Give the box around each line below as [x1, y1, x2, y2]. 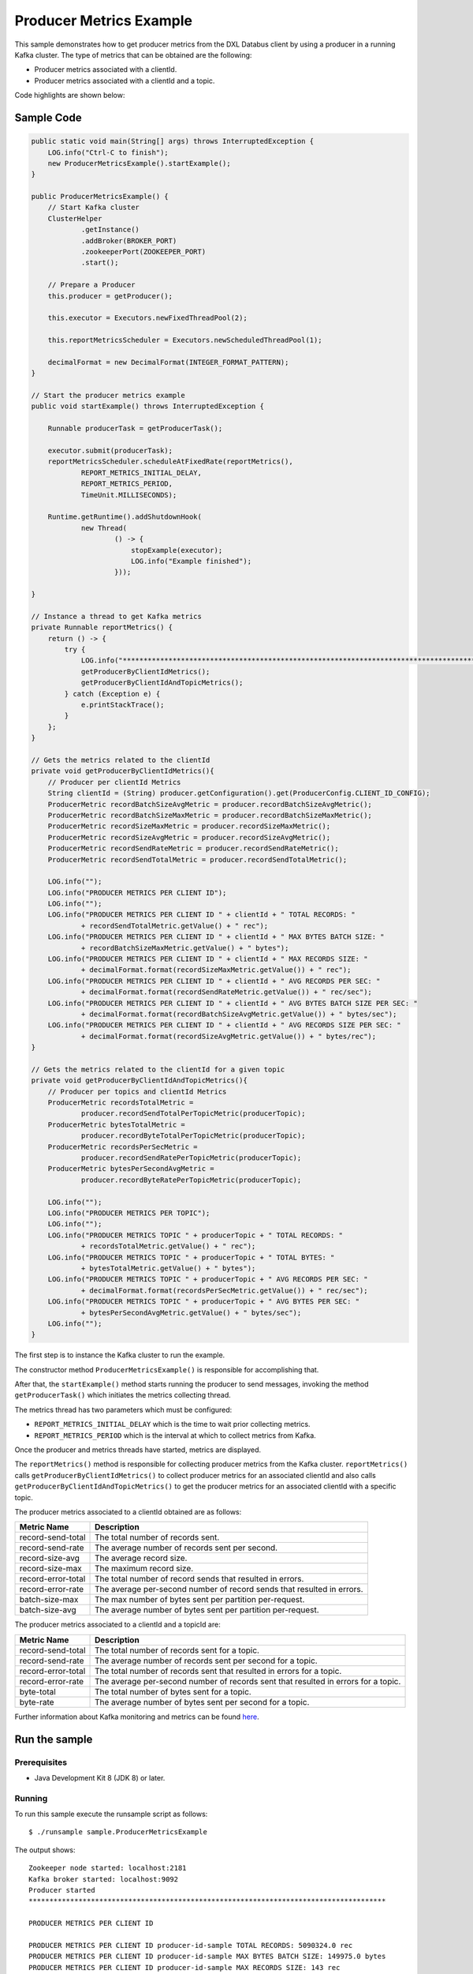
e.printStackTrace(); [80, 700, 165, 710]
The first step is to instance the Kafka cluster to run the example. [14, 1350, 225, 1360]
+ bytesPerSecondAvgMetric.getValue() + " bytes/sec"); [80, 1308, 302, 1317]
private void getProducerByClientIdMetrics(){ [31, 767, 214, 775]
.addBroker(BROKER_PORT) [80, 236, 177, 245]
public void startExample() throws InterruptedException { [31, 402, 264, 411]
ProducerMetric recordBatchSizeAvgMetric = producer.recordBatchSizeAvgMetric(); [47, 800, 372, 809]
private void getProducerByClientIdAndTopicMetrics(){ [31, 1076, 248, 1085]
